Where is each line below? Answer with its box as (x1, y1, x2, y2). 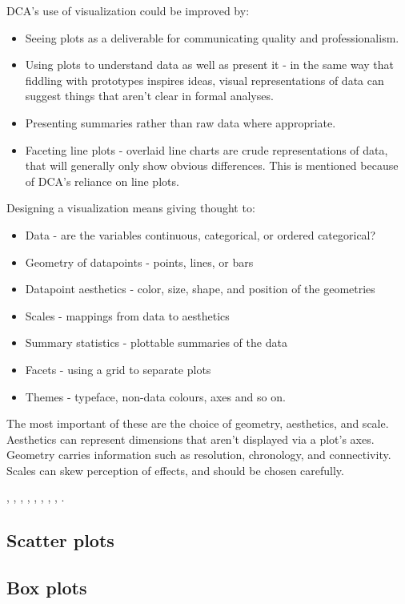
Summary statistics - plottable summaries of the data (25, 334, 287, 351)
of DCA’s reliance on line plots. (25, 172, 179, 189)
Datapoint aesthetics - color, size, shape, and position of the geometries (25, 280, 375, 297)
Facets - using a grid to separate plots (25, 360, 211, 377)
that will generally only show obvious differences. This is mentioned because (25, 157, 399, 174)
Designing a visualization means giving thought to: (6, 199, 255, 216)
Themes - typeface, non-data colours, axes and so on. (25, 388, 286, 405)
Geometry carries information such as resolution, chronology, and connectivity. (6, 446, 391, 463)
